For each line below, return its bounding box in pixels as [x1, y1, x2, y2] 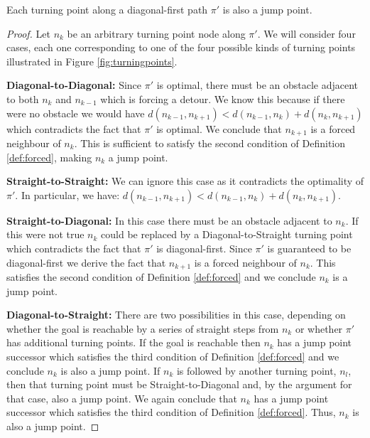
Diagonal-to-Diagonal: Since [6, 78, 142, 92]
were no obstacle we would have [6, 105, 145, 120]
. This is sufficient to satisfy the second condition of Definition [74, 136, 346, 151]
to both [6, 91, 39, 106]
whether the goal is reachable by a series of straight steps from [6, 321, 279, 336]
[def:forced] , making [6, 149, 92, 164]
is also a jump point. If [60, 363, 160, 378]
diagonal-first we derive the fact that [6, 255, 166, 269]
